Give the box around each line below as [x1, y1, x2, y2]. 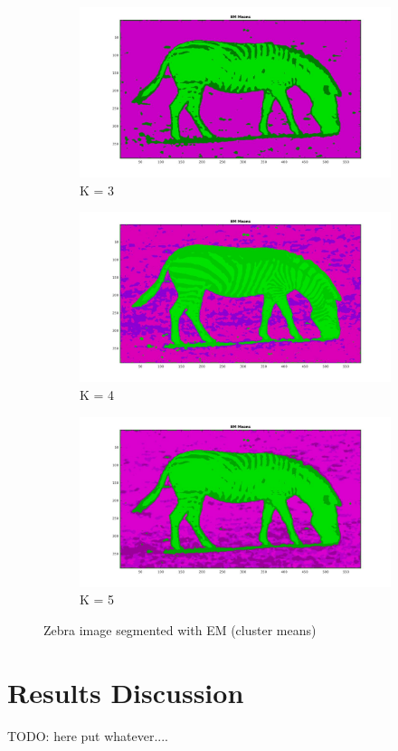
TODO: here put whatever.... [7, 726, 169, 745]
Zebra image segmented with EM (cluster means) [43, 620, 317, 639]
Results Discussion [7, 673, 244, 710]
